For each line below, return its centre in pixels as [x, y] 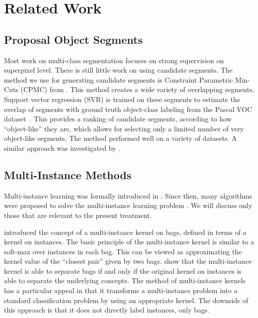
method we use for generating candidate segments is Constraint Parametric [119, 79]
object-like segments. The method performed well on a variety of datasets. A [121, 138]
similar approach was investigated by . [62, 148]
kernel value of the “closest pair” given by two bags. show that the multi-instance [128, 261]
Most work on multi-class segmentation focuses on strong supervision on [114, 60]
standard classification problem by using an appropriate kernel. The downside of [126, 300]
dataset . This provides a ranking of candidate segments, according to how [118, 119]
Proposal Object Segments [73, 39]
